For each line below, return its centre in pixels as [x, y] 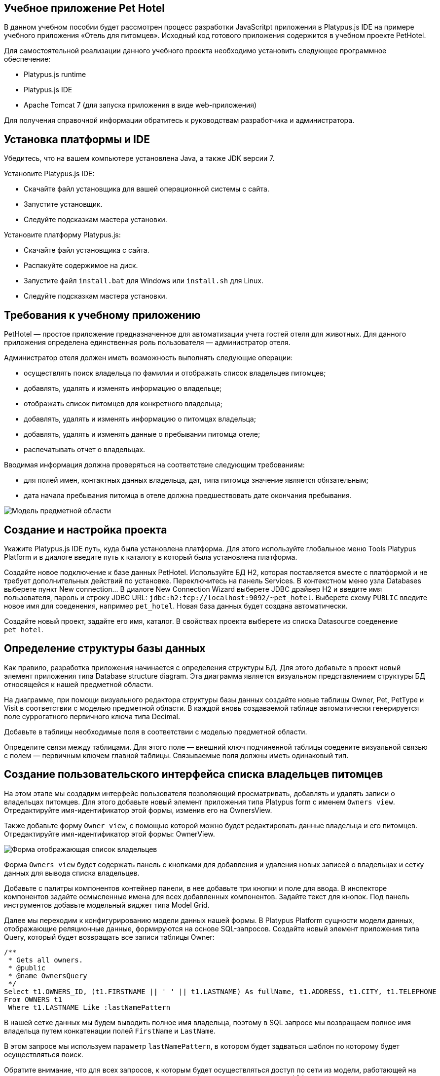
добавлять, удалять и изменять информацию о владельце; [123, 388]
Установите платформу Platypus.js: [62, 235]
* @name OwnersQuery [48, 976]
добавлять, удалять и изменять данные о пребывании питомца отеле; [142, 434]
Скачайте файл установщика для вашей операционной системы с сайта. [147, 189]
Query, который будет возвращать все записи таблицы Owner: [109, 937]
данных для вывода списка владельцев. [72, 873]
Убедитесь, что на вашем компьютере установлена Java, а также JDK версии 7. [139, 158]
